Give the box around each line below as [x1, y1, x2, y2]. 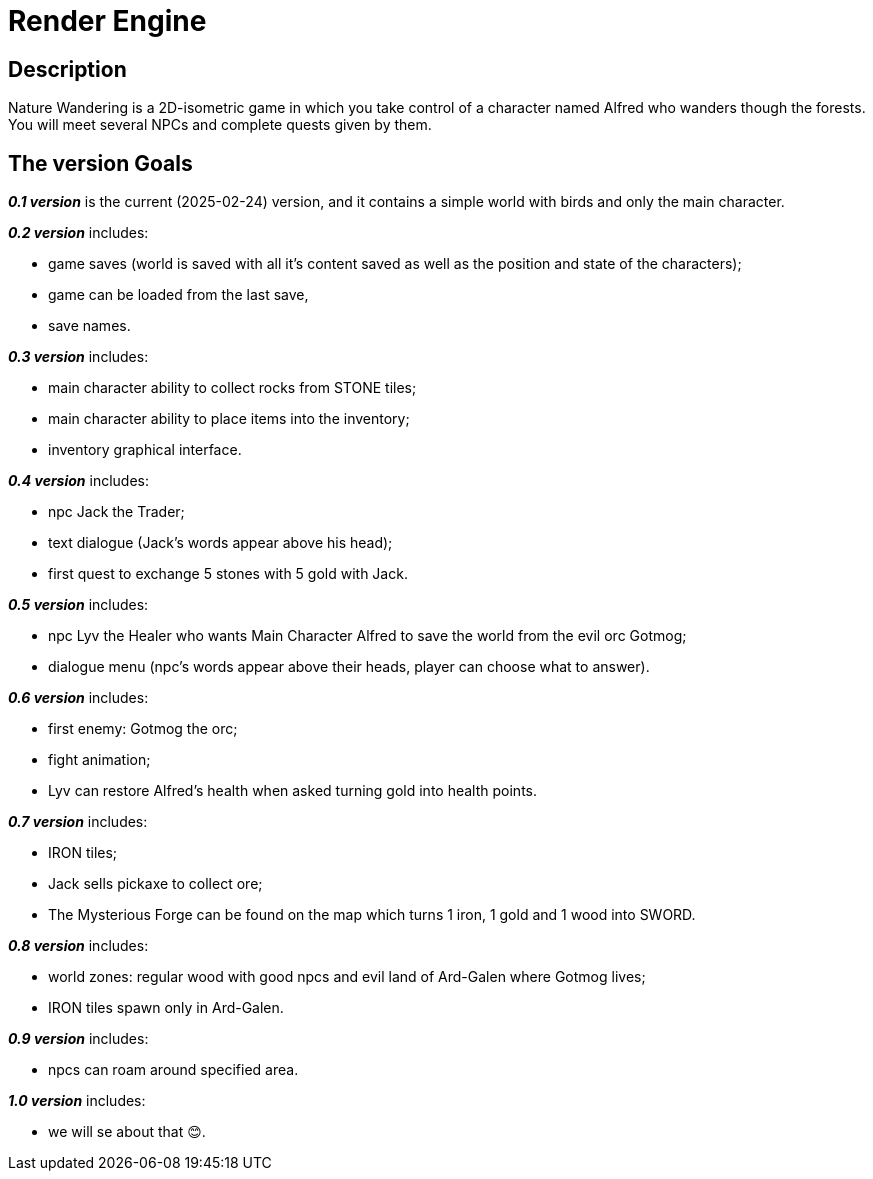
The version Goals [8, 150, 193, 176]
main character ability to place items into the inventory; [48, 410, 410, 428]
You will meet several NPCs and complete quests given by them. [8, 116, 432, 134]
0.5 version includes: [8, 596, 149, 614]
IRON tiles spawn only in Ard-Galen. [48, 999, 284, 1017]
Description [8, 56, 127, 82]
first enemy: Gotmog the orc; [48, 720, 238, 738]
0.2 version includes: [8, 224, 149, 242]
